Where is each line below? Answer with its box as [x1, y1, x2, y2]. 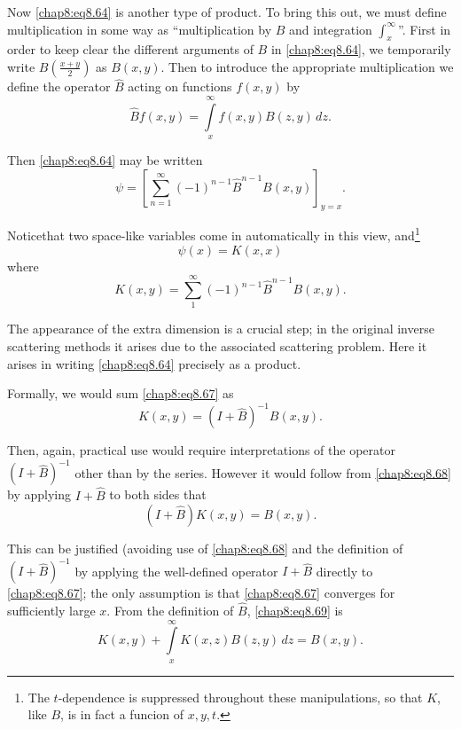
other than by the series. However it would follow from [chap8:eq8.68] [74, 463, 451, 482]
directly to [316, 561, 373, 580]
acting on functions [128, 77, 232, 96]
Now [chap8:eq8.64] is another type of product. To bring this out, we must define [7, 3, 447, 20]
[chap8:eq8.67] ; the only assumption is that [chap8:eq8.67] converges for [7, 584, 395, 602]
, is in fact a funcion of [60, 705, 184, 724]
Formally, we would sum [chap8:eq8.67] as [7, 384, 234, 403]
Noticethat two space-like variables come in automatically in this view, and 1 [7, 223, 420, 245]
